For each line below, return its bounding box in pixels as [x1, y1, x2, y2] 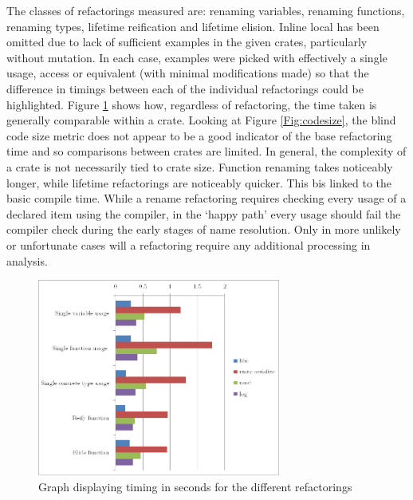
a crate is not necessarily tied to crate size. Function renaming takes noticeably [6, 158, 393, 175]
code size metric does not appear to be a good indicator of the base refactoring [6, 127, 392, 144]
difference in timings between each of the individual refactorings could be [6, 80, 364, 96]
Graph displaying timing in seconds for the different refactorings [38, 478, 352, 495]
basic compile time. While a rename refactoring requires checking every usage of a [6, 190, 407, 207]
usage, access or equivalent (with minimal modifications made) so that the [6, 65, 369, 81]
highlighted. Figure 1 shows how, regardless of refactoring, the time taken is [6, 96, 377, 112]
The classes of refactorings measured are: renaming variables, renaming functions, [6, 2, 405, 18]
